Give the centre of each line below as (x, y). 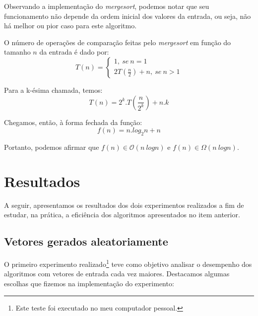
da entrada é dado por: (74, 52)
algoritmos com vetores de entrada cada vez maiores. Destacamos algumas (117, 274)
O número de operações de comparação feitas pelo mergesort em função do (118, 42)
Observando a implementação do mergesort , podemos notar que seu (107, 6)
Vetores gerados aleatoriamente (86, 241)
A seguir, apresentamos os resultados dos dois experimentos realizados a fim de (124, 205)
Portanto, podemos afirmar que (52, 147)
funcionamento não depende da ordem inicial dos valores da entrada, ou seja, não (128, 16)
